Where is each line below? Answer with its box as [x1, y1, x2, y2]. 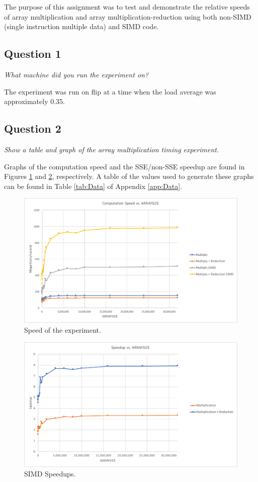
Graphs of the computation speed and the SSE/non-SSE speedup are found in [4, 161, 245, 171]
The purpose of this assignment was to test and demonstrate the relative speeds [4, 2, 250, 12]
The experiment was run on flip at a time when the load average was [4, 86, 216, 97]
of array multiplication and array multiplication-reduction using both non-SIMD [4, 11, 251, 22]
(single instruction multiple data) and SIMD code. [4, 21, 159, 32]
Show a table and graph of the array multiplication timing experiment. [4, 144, 219, 154]
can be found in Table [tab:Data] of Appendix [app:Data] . [4, 180, 183, 191]
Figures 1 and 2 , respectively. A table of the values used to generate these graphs [4, 171, 254, 181]
